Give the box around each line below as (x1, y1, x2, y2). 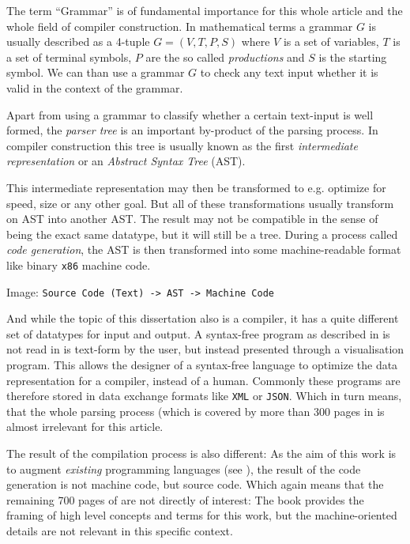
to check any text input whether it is (200, 64, 378, 81)
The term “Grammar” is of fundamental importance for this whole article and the (6, 2, 403, 18)
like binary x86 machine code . (6, 256, 151, 273)
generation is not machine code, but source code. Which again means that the (6, 476, 384, 493)
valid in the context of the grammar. (6, 79, 183, 96)
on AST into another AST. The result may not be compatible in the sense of (6, 210, 378, 227)
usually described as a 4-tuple (6, 33, 150, 50)
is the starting (318, 48, 387, 65)
